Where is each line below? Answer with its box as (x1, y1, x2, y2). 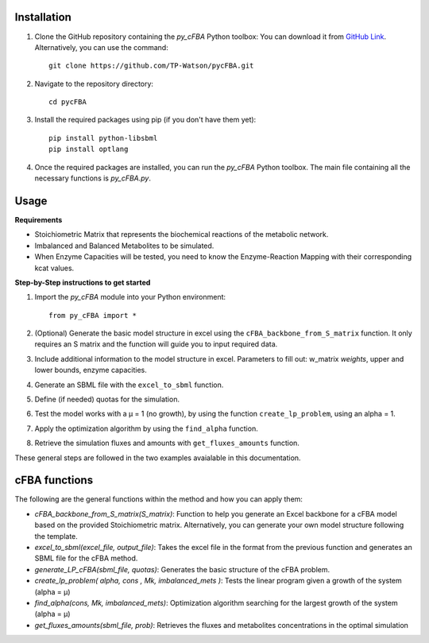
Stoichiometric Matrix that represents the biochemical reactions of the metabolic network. (34, 230, 329, 239)
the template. (34, 531, 79, 540)
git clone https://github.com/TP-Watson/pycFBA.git (48, 61, 254, 71)
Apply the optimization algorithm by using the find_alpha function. (34, 424, 258, 433)
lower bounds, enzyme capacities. (34, 366, 147, 375)
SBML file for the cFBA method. (34, 553, 138, 564)
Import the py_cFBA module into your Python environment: (34, 292, 226, 302)
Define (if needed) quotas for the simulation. (34, 394, 180, 405)
